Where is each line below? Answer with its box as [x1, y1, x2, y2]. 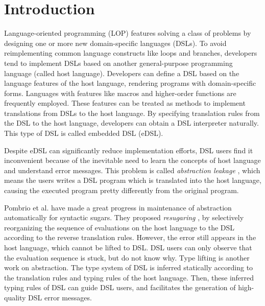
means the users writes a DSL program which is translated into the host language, [4, 175, 261, 185]
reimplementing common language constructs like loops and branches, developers [4, 48, 257, 58]
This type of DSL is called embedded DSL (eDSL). [4, 128, 163, 138]
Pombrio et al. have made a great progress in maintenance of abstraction [4, 202, 232, 213]
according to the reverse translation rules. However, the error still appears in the [4, 232, 256, 243]
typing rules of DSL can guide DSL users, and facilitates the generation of [4, 282, 236, 293]
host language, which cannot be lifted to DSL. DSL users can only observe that [4, 242, 252, 252]
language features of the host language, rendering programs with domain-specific [4, 78, 256, 88]
